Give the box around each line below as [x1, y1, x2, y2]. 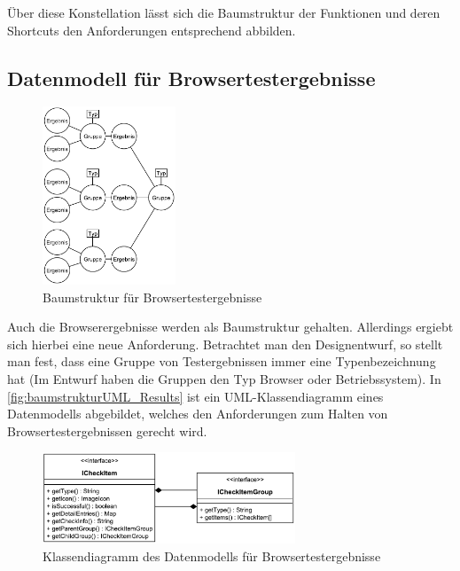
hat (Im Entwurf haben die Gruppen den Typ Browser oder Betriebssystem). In [7, 370, 441, 388]
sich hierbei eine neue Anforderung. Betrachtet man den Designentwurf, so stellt [7, 334, 443, 353]
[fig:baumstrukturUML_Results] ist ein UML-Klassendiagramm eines [7, 387, 384, 405]
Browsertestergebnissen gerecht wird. [7, 421, 207, 440]
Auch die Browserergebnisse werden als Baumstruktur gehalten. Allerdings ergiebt [7, 317, 454, 336]
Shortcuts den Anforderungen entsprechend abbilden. [7, 20, 296, 39]
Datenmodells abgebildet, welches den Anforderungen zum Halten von [7, 404, 388, 423]
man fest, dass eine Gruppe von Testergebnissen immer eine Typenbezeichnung [7, 352, 436, 371]
